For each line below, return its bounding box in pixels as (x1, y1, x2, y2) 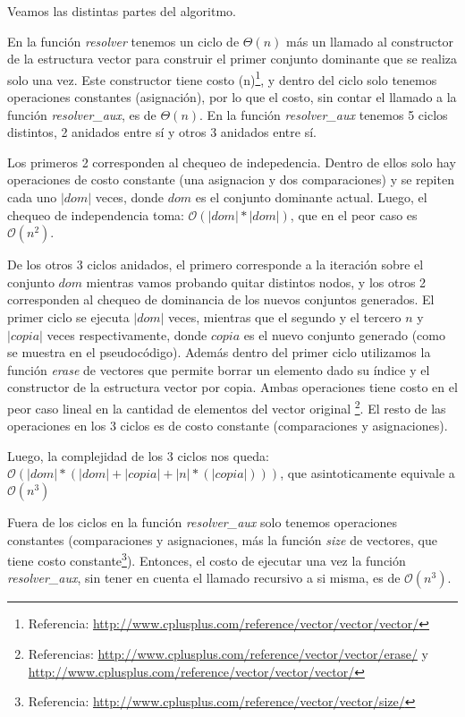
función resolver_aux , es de (7, 105, 156, 124)
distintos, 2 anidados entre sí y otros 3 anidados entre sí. (7, 123, 317, 141)
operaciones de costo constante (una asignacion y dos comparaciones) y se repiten (7, 170, 454, 189)
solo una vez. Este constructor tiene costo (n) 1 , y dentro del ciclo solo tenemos (7, 67, 437, 89)
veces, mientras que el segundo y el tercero (168, 307, 402, 326)
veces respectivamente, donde (46, 325, 207, 344)
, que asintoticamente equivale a (280, 464, 455, 482)
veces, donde (95, 188, 165, 206)
